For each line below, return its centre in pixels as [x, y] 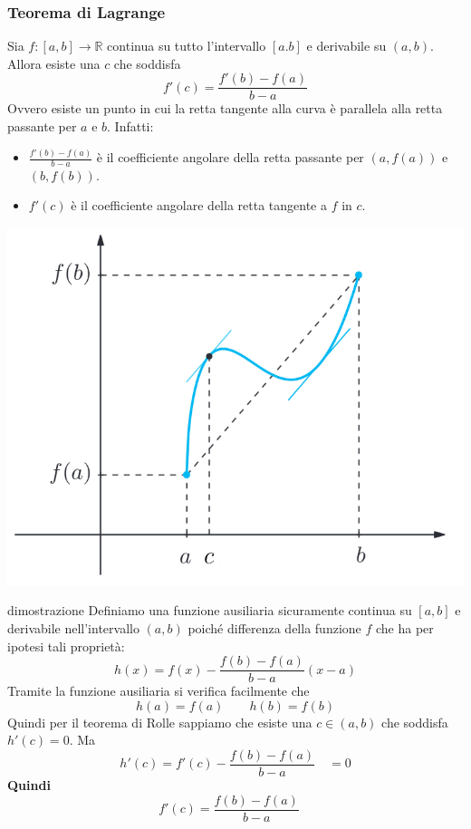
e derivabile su [346, 46]
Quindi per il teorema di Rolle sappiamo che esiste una [160, 722]
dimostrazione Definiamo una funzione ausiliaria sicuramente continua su [210, 610]
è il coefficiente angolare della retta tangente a [199, 205]
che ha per [404, 627]
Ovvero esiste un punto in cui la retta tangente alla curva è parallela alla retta [225, 108]
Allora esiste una [54, 63]
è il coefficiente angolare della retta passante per [230, 157]
